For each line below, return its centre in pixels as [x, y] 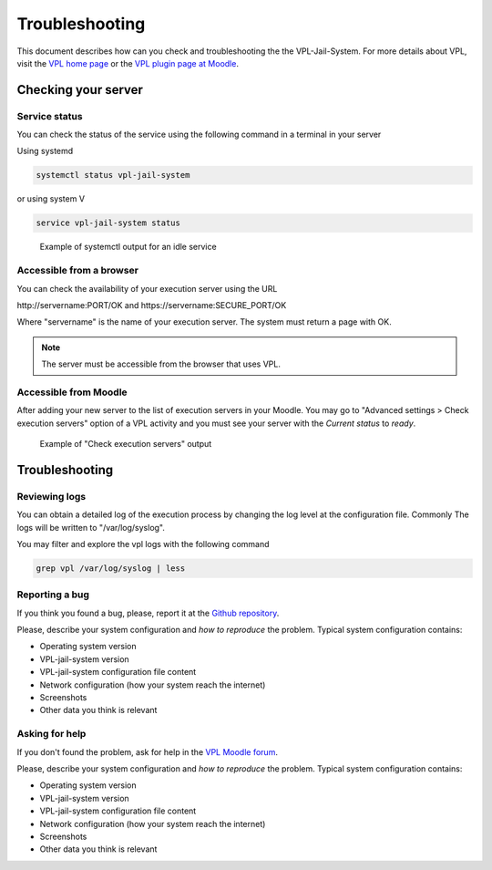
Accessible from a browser [77, 271]
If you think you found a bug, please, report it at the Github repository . [148, 613]
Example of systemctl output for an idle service [128, 247]
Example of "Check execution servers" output [126, 444]
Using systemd [45, 151]
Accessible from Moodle [72, 392]
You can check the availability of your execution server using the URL [147, 288]
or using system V [51, 199]
